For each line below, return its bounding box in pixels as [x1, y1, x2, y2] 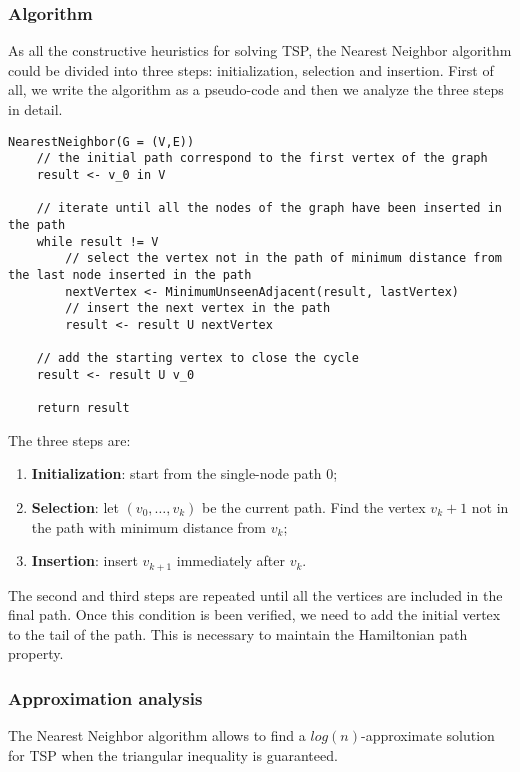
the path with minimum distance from [31, 516, 267, 537]
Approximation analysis [8, 685, 203, 710]
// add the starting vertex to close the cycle [36, 351, 359, 366]
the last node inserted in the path [8, 267, 252, 282]
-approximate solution [360, 725, 495, 746]
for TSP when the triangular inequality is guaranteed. [8, 744, 338, 765]
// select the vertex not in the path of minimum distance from [65, 251, 502, 266]
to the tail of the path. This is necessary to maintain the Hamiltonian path [8, 623, 468, 644]
